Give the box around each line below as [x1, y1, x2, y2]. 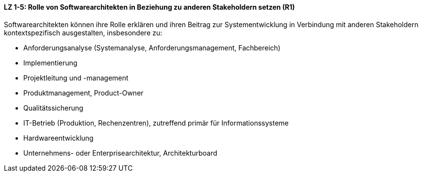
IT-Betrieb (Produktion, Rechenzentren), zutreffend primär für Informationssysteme [23, 118, 289, 127]
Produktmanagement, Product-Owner [23, 88, 144, 97]
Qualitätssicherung [23, 103, 83, 112]
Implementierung [23, 58, 78, 67]
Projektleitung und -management [23, 73, 129, 82]
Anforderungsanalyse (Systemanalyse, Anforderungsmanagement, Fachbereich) [23, 43, 281, 52]
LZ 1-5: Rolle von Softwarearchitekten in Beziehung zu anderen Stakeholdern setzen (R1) [4, 3, 295, 11]
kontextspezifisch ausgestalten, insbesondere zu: [4, 28, 162, 37]
